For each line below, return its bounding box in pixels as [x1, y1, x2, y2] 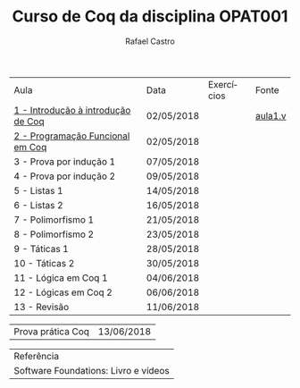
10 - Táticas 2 [13, 257, 75, 269]
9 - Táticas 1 [13, 242, 69, 255]
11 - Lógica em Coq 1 [13, 271, 109, 283]
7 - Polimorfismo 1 [13, 213, 95, 225]
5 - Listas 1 [13, 184, 64, 197]
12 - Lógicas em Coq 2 [13, 286, 113, 299]
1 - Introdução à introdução [13, 104, 131, 116]
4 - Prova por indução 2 [13, 170, 116, 182]
